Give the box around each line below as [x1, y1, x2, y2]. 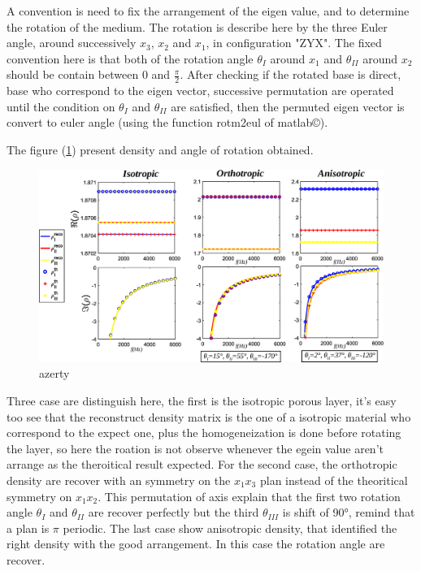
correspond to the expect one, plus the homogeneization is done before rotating [7, 424, 401, 441]
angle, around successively [7, 34, 137, 51]
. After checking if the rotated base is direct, [180, 66, 401, 83]
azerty [39, 365, 70, 382]
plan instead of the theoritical [259, 471, 408, 488]
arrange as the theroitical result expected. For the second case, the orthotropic [7, 456, 397, 473]
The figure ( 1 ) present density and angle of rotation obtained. [7, 141, 314, 158]
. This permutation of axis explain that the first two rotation [98, 487, 401, 504]
